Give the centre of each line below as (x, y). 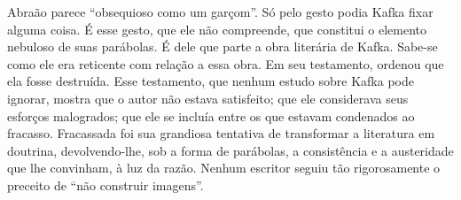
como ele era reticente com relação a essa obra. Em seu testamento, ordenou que (226, 63)
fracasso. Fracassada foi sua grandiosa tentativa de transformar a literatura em (221, 133)
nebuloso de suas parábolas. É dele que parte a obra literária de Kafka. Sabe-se (223, 46)
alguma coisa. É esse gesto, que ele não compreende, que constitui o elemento (217, 29)
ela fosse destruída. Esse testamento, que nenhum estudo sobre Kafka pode (211, 81)
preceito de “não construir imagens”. (105, 185)
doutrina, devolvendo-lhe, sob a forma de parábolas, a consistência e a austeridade (230, 150)
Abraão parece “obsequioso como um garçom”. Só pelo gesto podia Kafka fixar (220, 12)
